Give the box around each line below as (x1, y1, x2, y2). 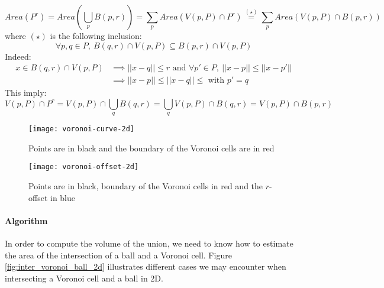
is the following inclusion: (50, 30, 142, 41)
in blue (50, 191, 76, 203)
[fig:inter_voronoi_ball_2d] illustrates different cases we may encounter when (5, 260, 286, 273)
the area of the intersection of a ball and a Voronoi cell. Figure (5, 248, 232, 261)
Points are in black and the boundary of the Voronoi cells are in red (28, 141, 275, 154)
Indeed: (5, 50, 31, 62)
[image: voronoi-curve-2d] (28, 125, 134, 134)
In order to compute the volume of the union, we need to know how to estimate (5, 237, 293, 250)
